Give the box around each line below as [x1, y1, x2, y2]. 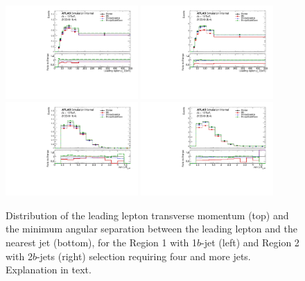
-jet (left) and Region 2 [201, 235, 299, 250]
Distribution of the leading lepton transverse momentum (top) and [6, 207, 289, 222]
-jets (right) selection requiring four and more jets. [36, 248, 251, 263]
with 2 [6, 248, 33, 263]
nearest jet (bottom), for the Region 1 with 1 [6, 235, 198, 250]
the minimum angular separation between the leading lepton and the [6, 221, 297, 236]
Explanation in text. [6, 262, 91, 277]
